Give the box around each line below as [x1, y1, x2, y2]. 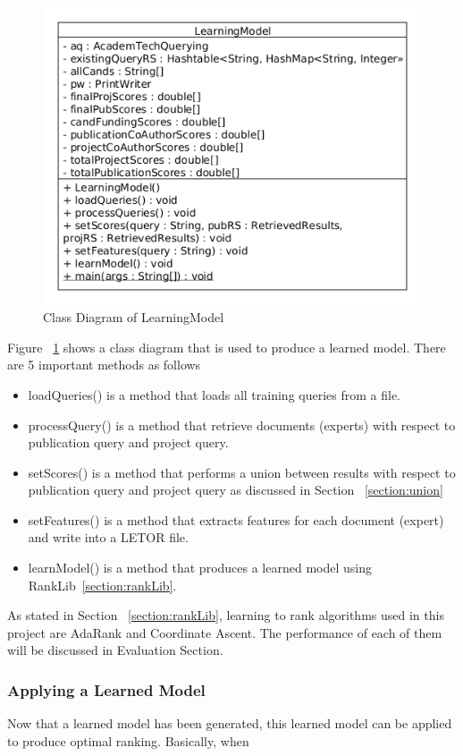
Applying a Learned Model [7, 678, 206, 701]
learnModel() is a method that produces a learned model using [28, 558, 372, 577]
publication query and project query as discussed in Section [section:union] [28, 480, 443, 499]
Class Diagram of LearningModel [43, 308, 224, 327]
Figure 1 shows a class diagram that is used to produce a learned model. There [7, 337, 446, 356]
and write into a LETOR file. [28, 528, 189, 547]
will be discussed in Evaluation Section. [7, 641, 223, 659]
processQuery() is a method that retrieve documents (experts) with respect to [28, 415, 456, 434]
